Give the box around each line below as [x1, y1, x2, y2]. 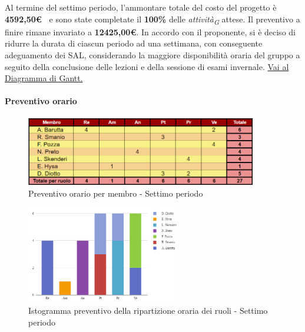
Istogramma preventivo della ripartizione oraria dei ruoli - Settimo [28, 304, 268, 316]
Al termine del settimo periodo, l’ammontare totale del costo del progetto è [5, 1, 277, 13]
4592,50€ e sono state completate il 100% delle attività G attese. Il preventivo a [5, 12, 300, 26]
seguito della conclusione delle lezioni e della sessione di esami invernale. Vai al [5, 60, 289, 72]
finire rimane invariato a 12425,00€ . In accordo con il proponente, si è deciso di [5, 25, 296, 38]
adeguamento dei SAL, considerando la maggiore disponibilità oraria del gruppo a [5, 48, 300, 61]
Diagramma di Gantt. [5, 72, 83, 84]
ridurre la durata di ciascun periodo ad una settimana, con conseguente [5, 37, 263, 49]
